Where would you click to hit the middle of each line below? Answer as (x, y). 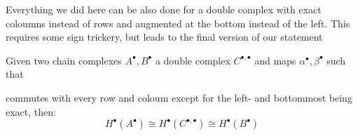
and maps (275, 60)
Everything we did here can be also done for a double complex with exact (164, 9)
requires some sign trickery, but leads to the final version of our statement (164, 37)
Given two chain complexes (64, 60)
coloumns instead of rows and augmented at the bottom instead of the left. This (178, 23)
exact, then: (31, 111)
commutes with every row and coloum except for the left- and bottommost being (179, 97)
